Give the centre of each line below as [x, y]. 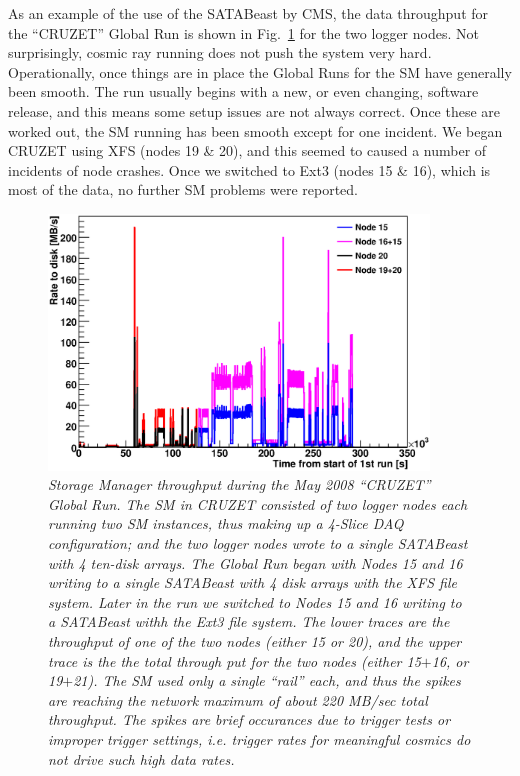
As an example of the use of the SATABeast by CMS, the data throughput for [248, 13]
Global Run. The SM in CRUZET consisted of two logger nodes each [258, 503]
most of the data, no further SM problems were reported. [183, 189]
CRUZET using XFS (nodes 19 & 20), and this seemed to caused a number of [247, 150]
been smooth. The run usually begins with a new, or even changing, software [243, 91]
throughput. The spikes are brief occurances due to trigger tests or [249, 719]
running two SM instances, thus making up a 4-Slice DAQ [226, 523]
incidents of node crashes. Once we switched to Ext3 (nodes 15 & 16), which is [249, 169]
